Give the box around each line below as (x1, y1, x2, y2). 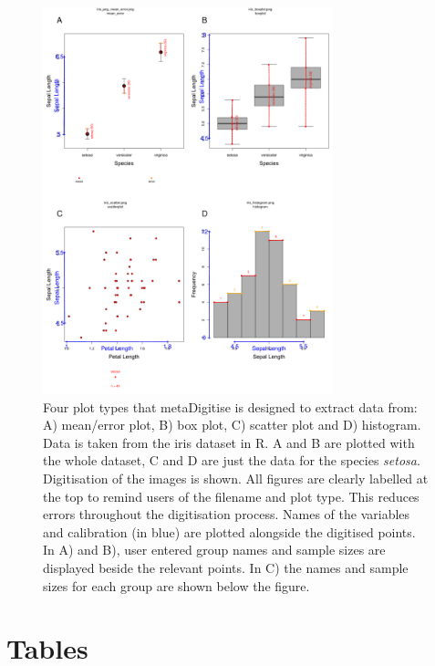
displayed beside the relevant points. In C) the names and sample (43, 557, 409, 577)
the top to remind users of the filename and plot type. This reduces (43, 486, 419, 505)
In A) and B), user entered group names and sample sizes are (43, 540, 386, 559)
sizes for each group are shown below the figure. (43, 576, 310, 595)
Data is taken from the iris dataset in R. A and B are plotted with (43, 432, 415, 452)
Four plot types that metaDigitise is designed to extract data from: (43, 397, 418, 416)
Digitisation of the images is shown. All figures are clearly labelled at (43, 468, 429, 487)
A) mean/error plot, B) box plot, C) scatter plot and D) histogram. (43, 415, 421, 434)
